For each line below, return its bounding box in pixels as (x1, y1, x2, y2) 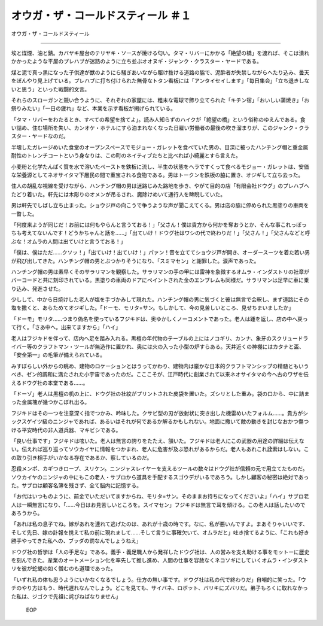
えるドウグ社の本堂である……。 (11, 379, 89, 386)
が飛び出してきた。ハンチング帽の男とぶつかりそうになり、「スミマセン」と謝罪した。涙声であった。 (11, 257, 260, 265)
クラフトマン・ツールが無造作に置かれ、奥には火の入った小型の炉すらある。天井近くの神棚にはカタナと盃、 (36, 343, 304, 350)
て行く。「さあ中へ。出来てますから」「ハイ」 (11, 324, 121, 331)
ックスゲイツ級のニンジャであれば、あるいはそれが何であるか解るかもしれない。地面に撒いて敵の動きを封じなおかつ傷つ (11, 418, 309, 425)
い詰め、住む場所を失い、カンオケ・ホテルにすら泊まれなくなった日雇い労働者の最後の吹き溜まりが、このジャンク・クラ (11, 124, 309, 132)
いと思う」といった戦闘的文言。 (11, 86, 90, 93)
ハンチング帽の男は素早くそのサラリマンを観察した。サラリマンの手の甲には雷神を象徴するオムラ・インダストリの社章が (11, 268, 309, 275)
